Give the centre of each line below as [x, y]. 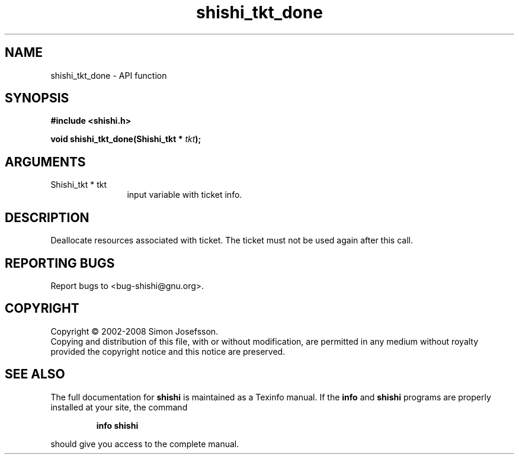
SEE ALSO [35, 374]
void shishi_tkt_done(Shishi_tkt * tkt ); [126, 139]
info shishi [117, 425]
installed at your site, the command [119, 407]
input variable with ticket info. [185, 195]
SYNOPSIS [37, 98]
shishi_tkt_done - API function [109, 75]
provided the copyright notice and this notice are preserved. [168, 351]
